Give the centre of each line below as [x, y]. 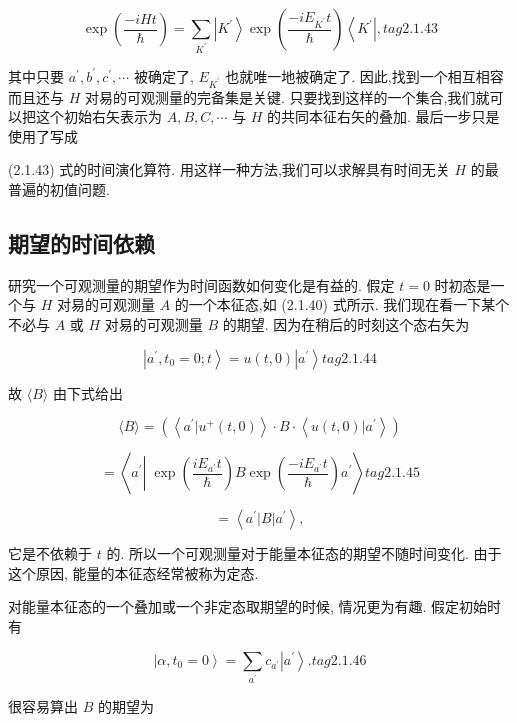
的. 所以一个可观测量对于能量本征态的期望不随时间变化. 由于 [304, 553]
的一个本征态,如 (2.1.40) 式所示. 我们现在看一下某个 [342, 304]
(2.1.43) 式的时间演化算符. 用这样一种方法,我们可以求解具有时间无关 [229, 169]
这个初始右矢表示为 [98, 116]
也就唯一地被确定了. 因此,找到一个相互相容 [364, 75]
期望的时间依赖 [81, 243]
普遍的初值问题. [59, 189]
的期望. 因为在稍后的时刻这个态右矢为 [346, 324]
